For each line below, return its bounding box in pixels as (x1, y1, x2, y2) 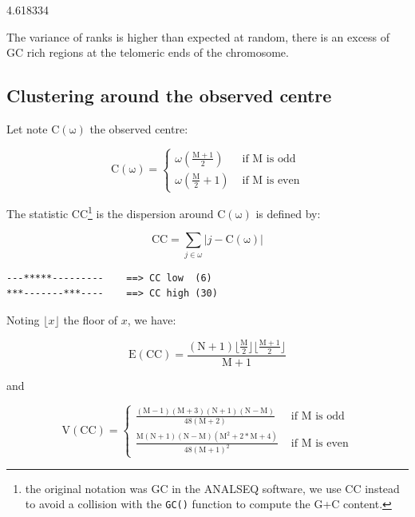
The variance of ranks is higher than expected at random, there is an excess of (6, 28, 390, 45)
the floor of (63, 311, 118, 328)
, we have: (127, 311, 176, 328)
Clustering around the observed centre (6, 83, 332, 108)
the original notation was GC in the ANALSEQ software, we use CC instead (25, 479, 400, 496)
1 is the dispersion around (88, 203, 214, 221)
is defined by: (255, 205, 321, 221)
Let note (6, 120, 48, 137)
